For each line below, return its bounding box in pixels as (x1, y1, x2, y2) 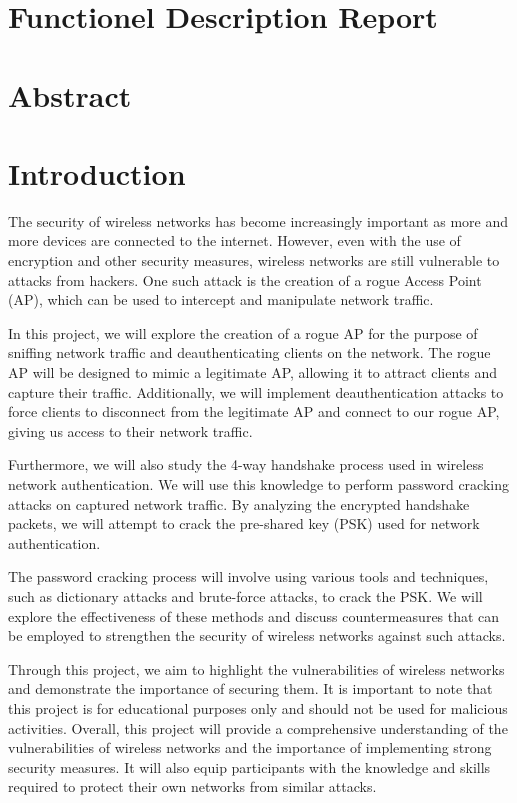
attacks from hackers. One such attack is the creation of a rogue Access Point (8, 269, 482, 290)
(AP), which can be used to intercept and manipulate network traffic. (8, 289, 434, 310)
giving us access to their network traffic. (8, 420, 253, 441)
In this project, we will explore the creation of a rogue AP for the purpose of (8, 322, 478, 343)
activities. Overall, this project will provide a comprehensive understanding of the (8, 717, 508, 738)
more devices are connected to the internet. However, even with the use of (8, 230, 461, 251)
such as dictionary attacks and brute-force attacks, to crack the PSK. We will (8, 585, 483, 606)
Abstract (8, 74, 132, 115)
